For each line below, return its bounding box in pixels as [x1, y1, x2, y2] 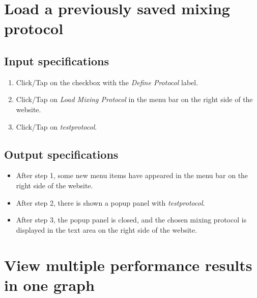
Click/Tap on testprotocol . [16, 121, 97, 132]
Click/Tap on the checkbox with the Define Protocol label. [16, 77, 198, 87]
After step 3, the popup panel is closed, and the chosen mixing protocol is [16, 214, 247, 225]
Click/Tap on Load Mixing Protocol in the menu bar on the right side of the [16, 94, 253, 105]
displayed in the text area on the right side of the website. [16, 224, 197, 235]
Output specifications [4, 146, 119, 162]
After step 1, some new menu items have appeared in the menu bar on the [16, 170, 248, 181]
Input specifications [4, 53, 109, 68]
